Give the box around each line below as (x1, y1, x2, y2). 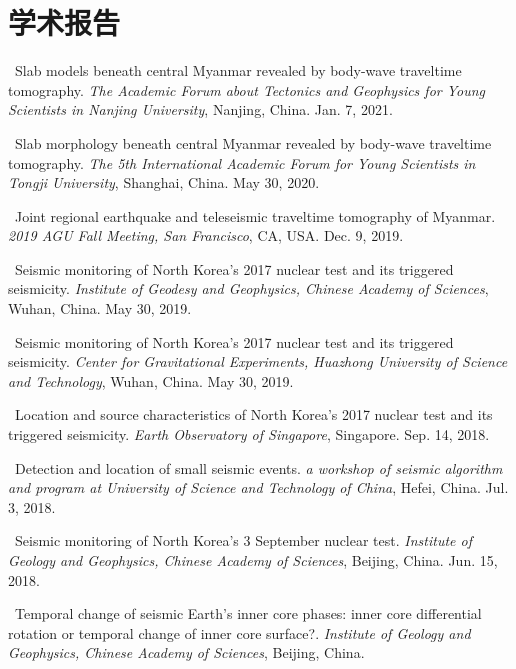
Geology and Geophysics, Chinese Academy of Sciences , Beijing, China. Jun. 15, (8, 550, 498, 570)
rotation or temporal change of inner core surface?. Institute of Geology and (8, 622, 471, 643)
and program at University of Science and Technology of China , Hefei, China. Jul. (8, 477, 509, 498)
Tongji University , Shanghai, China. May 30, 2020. (8, 172, 320, 193)
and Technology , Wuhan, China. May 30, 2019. (8, 370, 294, 391)
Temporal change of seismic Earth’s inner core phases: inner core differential (14, 603, 482, 624)
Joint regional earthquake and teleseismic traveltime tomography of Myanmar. (14, 205, 496, 226)
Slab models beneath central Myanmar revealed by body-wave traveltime (14, 60, 462, 81)
